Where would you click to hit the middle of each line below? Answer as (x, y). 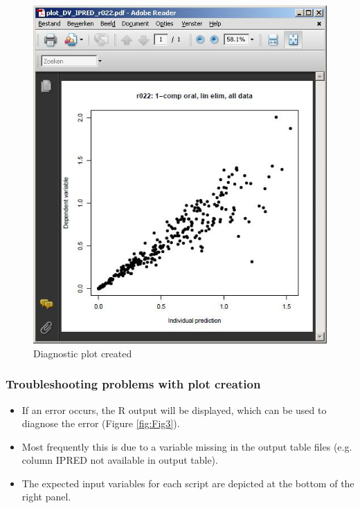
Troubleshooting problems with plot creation (133, 384)
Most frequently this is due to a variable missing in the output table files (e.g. (187, 446)
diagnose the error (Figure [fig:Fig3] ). (101, 423)
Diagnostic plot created (83, 353)
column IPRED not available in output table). (120, 460)
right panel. (46, 497)
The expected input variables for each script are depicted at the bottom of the (188, 483)
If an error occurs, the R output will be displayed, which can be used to (174, 410)
